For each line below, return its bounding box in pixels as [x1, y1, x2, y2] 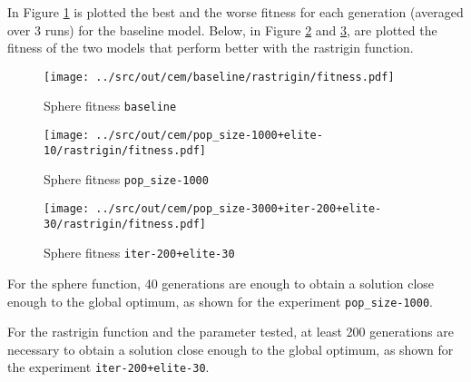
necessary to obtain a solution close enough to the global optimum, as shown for [7, 339, 454, 358]
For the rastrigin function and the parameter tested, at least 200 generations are [7, 322, 454, 341]
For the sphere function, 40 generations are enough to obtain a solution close [7, 274, 435, 293]
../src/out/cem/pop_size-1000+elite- [95, 129, 323, 142]
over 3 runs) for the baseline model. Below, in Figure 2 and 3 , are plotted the [7, 20, 437, 39]
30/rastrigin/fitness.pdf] [44, 217, 206, 230]
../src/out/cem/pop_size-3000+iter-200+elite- [95, 202, 382, 216]
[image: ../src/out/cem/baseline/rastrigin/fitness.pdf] [44, 70, 395, 83]
